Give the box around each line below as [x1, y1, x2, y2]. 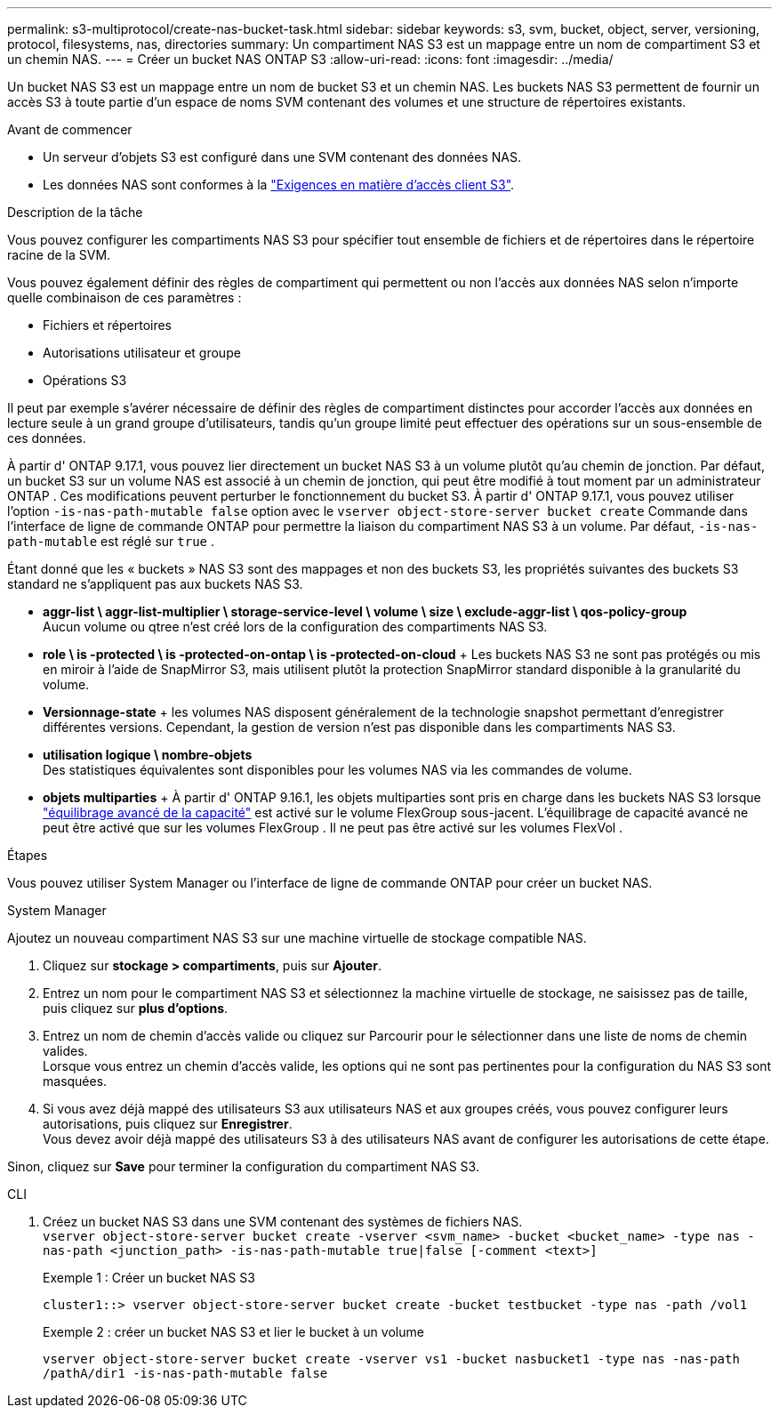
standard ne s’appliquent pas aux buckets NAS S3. [7, 576, 303, 591]
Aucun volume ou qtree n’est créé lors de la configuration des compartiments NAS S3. [43, 619, 548, 634]
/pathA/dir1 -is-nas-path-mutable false [43, 1366, 328, 1380]
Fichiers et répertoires [43, 318, 173, 333]
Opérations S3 [43, 373, 127, 388]
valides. [43, 1043, 88, 1058]
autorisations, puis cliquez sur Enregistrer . [43, 1116, 293, 1131]
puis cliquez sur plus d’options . [43, 1001, 229, 1016]
